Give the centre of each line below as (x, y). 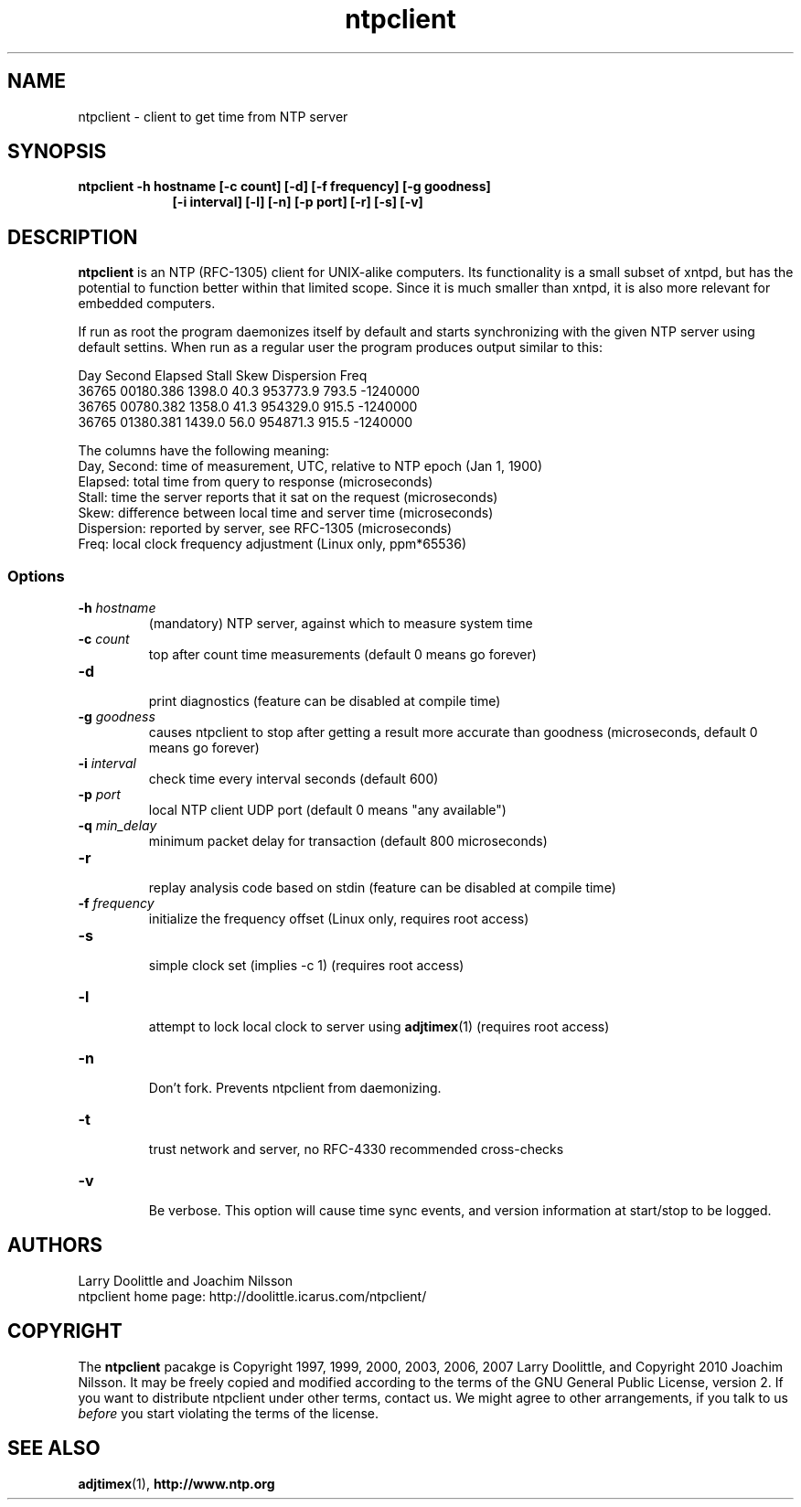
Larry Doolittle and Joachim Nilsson (185, 1280)
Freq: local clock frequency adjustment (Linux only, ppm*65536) (272, 544)
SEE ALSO (54, 1448)
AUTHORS (55, 1245)
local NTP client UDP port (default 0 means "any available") (327, 810)
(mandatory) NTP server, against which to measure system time (341, 624)
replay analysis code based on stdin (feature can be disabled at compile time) (382, 888)
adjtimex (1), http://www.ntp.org (176, 1483)
